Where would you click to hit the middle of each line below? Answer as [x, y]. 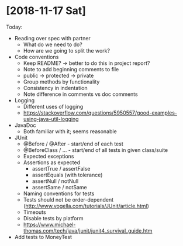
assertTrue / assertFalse [61, 168]
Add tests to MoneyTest [43, 237]
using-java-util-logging [51, 119]
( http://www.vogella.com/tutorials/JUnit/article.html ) [86, 206]
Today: [14, 27]
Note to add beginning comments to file [71, 69]
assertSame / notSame [59, 187]
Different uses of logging [53, 106]
